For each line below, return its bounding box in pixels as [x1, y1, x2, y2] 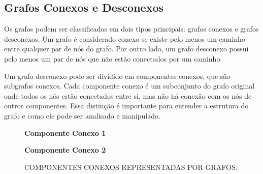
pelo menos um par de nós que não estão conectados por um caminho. [4, 53, 222, 64]
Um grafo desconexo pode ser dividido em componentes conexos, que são [4, 70, 231, 81]
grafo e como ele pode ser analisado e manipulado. [4, 110, 160, 121]
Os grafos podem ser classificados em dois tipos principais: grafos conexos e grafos [4, 23, 259, 34]
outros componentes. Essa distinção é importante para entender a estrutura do [4, 100, 249, 111]
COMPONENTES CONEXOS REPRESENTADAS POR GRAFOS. [24, 161, 238, 172]
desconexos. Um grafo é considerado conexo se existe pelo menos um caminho [4, 33, 245, 44]
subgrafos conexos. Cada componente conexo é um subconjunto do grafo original [4, 80, 255, 91]
